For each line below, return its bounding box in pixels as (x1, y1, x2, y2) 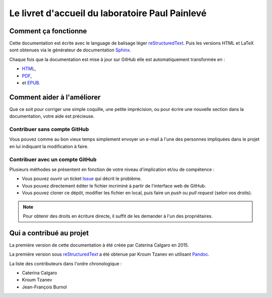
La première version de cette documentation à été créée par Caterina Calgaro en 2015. (9, 242, 189, 248)
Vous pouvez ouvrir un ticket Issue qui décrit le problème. (22, 175, 142, 182)
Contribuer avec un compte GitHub (9, 156, 97, 163)
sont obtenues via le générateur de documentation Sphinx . (9, 47, 131, 53)
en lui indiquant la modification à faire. (9, 143, 89, 149)
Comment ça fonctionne (9, 27, 87, 35)
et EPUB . (22, 80, 40, 86)
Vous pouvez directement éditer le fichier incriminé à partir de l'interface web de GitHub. (22, 183, 207, 189)
